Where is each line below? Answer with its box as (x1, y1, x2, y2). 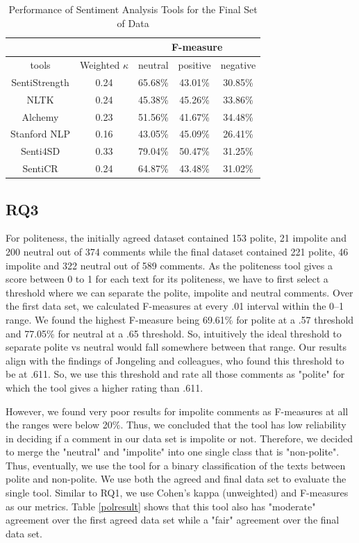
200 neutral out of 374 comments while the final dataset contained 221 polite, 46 (6, 244, 349, 258)
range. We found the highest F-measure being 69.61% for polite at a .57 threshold (6, 312, 354, 326)
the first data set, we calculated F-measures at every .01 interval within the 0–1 (6, 299, 344, 313)
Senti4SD (20, 144, 60, 158)
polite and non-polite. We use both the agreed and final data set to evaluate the (6, 471, 347, 486)
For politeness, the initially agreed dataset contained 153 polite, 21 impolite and (6, 231, 347, 245)
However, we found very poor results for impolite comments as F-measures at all (6, 403, 349, 418)
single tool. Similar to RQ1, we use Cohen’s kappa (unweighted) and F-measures (6, 485, 349, 500)
